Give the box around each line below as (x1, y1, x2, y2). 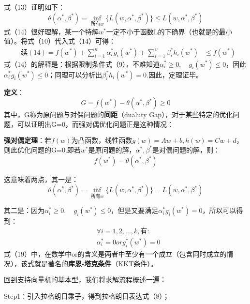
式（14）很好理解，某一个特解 (4, 26, 99, 36)
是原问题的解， (88, 144, 136, 154)
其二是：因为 (4, 205, 44, 215)
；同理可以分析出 (48, 69, 103, 79)
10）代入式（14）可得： (41, 36, 116, 46)
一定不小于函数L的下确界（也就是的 (106, 26, 219, 36)
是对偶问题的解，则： (152, 144, 221, 154)
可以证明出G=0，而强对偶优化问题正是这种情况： (17, 119, 174, 129)
